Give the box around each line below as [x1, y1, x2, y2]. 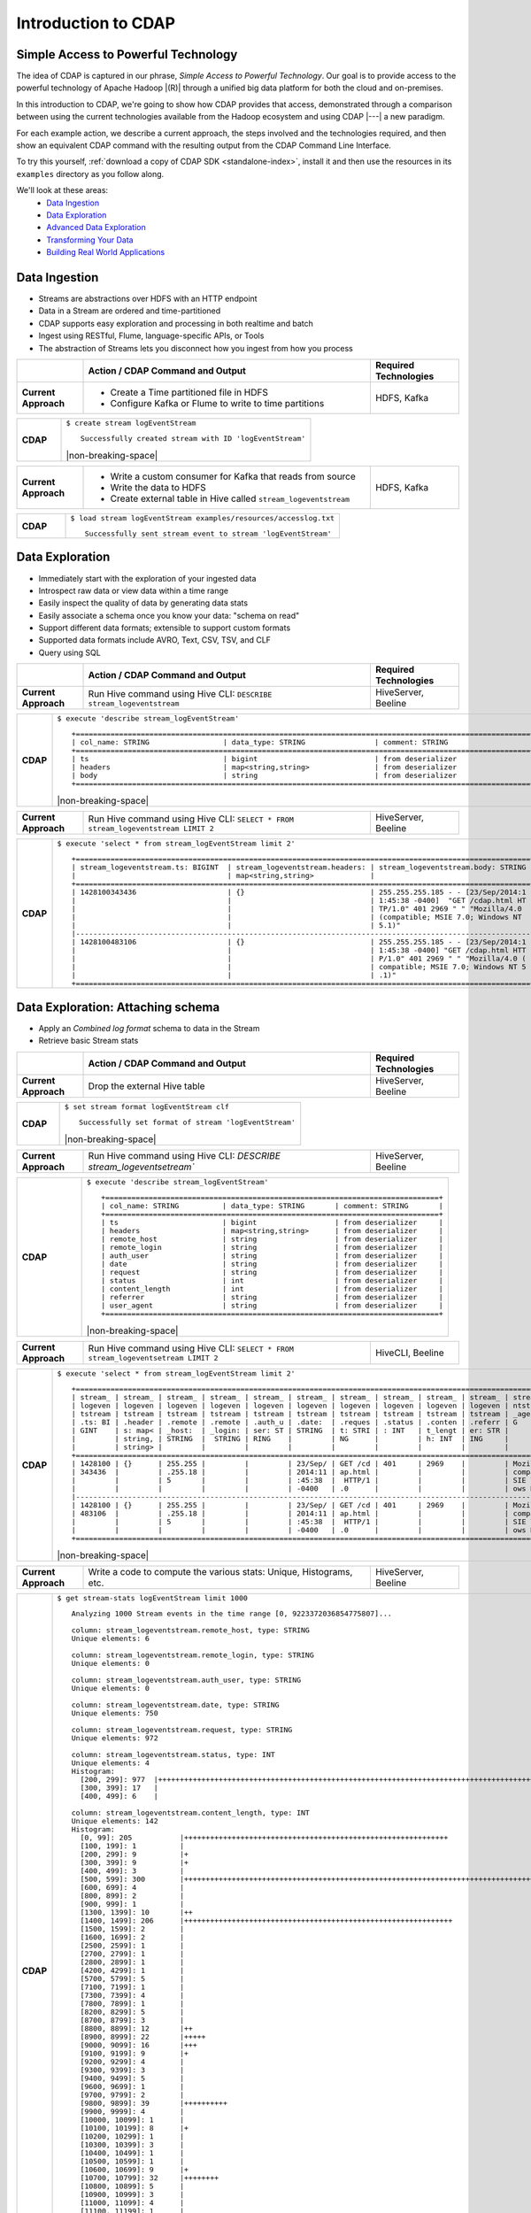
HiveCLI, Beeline [374, 1346, 444, 1359]
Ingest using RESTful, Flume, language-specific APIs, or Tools [38, 330, 265, 341]
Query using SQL [38, 647, 101, 658]
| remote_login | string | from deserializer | [100, 1242, 443, 1252]
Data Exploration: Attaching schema [16, 999, 220, 1014]
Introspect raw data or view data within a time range [38, 585, 229, 596]
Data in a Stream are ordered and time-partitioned [38, 305, 221, 316]
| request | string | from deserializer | [100, 1267, 443, 1276]
